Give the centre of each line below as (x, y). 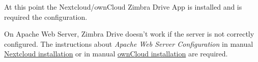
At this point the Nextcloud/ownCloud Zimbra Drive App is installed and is (123, 7)
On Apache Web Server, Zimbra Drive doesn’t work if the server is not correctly (129, 34)
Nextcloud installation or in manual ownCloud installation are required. (116, 54)
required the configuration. (46, 17)
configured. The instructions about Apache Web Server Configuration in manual (129, 43)
